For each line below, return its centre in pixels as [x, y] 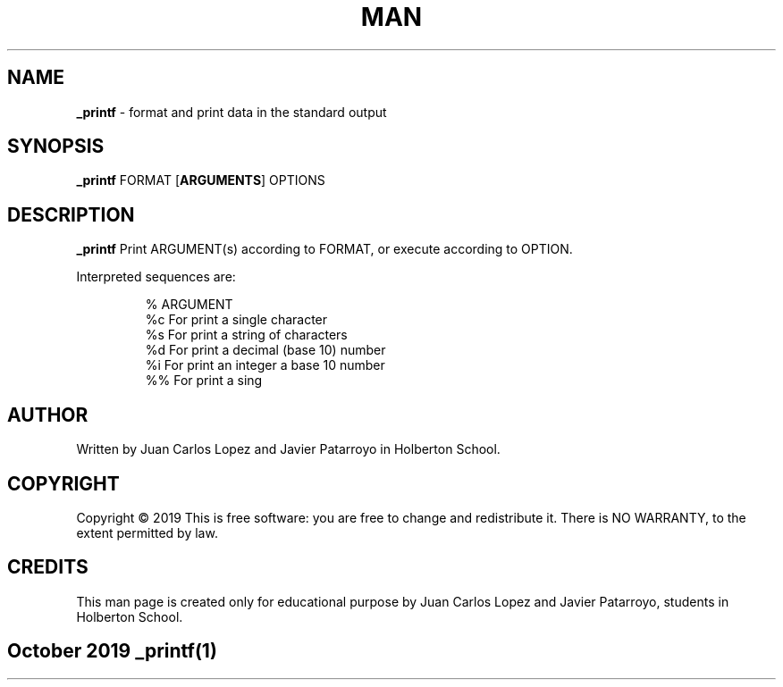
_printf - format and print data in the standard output [232, 112]
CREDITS [48, 567]
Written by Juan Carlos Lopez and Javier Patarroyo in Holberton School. [288, 449]
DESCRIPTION [71, 214]
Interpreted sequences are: [156, 277]
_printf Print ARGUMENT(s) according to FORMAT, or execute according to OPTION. [324, 249]
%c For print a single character [236, 320]
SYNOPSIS [56, 147]
